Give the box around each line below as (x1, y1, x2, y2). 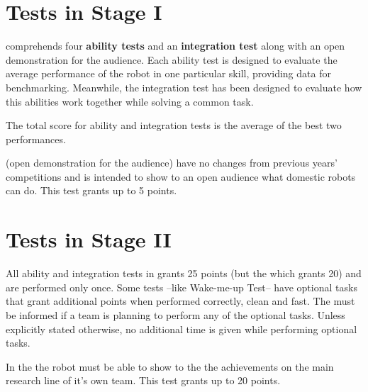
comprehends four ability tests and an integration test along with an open (6, 38, 345, 53)
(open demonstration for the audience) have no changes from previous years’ (6, 155, 338, 170)
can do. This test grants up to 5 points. (6, 183, 177, 198)
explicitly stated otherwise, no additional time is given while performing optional (6, 321, 357, 336)
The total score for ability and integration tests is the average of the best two (6, 118, 342, 133)
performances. (6, 131, 66, 146)
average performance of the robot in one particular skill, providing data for (6, 66, 331, 81)
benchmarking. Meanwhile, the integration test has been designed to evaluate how (6, 79, 362, 94)
